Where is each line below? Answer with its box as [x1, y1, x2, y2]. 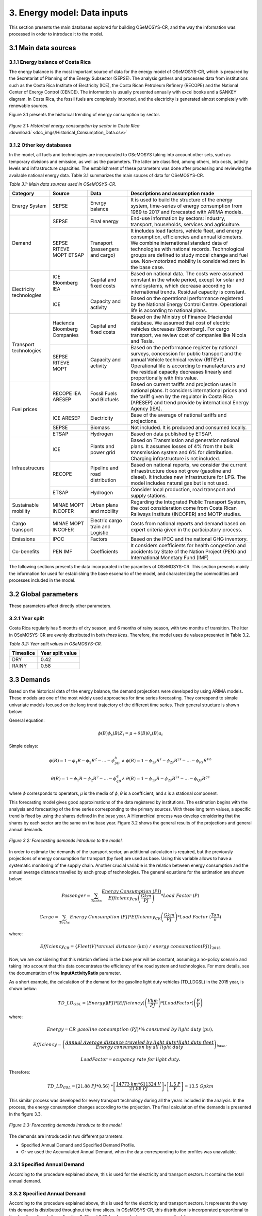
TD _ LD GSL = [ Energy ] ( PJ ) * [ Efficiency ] [58, 1000, 145, 1006]
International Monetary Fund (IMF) [130, 554, 209, 561]
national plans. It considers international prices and [130, 387, 247, 394]
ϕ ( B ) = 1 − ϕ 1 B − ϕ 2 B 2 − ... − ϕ [49, 757, 115, 765]
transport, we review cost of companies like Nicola [130, 332, 246, 339]
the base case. [130, 264, 164, 271]
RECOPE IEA [52, 390, 81, 397]
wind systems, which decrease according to [130, 283, 231, 289]
